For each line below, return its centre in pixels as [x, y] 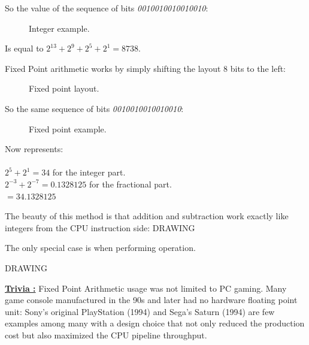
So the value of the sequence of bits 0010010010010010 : [107, 8]
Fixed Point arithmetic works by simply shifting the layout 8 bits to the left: [146, 68]
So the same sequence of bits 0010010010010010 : [94, 108]
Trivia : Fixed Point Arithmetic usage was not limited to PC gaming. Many [146, 288]
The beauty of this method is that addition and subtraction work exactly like [147, 216]
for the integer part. [89, 172]
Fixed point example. [68, 128]
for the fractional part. [130, 184]
